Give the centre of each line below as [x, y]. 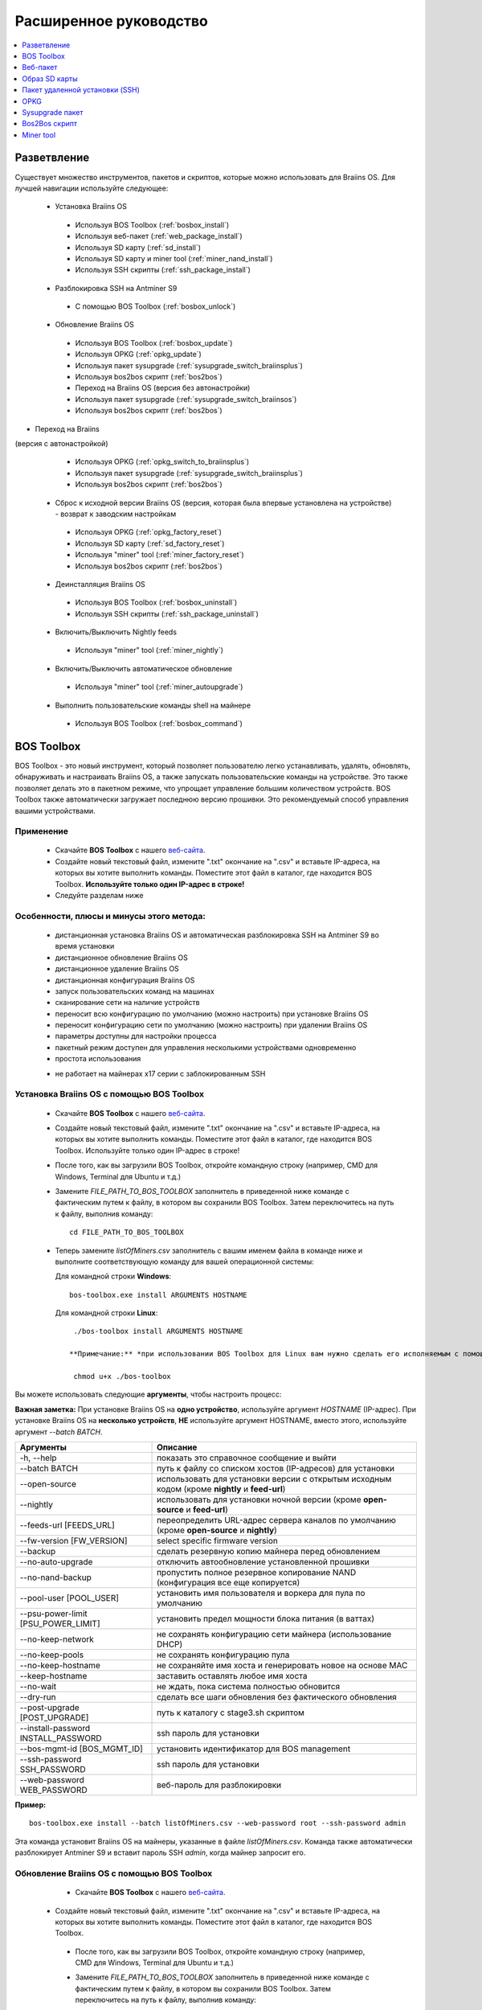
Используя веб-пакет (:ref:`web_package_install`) [159, 236]
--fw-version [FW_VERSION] [74, 1540]
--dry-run [38, 1696]
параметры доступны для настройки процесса [136, 1036]
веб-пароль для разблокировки [219, 1785]
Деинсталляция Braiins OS [100, 584]
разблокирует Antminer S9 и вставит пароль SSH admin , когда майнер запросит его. [160, 1852]
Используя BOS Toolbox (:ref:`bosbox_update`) [154, 343]
